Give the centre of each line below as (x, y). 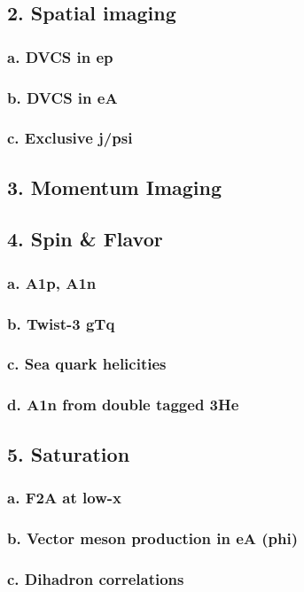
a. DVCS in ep (60, 56)
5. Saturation (69, 453)
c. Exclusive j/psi (70, 138)
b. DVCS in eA (62, 97)
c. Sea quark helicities (87, 364)
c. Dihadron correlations (96, 578)
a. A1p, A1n (52, 282)
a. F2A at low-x (64, 497)
